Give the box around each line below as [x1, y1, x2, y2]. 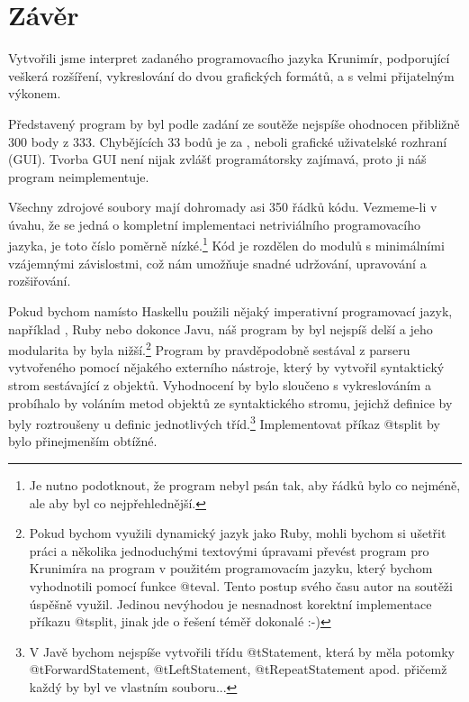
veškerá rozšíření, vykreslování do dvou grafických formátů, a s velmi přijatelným [8, 66, 455, 85]
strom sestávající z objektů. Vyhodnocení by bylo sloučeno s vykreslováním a [8, 375, 431, 394]
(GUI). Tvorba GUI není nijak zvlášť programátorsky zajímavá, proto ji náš [8, 150, 427, 169]
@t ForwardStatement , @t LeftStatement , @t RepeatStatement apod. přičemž [29, 660, 447, 679]
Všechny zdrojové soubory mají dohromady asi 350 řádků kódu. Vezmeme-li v [8, 197, 437, 216]
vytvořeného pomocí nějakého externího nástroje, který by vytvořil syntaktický [8, 358, 445, 377]
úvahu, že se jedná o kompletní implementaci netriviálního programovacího [8, 214, 420, 233]
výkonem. [8, 84, 61, 103]
